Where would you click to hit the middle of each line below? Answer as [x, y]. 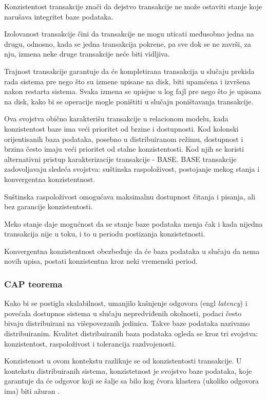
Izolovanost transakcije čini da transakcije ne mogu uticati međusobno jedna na [129, 34]
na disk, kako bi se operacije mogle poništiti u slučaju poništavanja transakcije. [129, 101]
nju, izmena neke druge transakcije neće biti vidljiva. [87, 54]
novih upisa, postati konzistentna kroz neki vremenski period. [101, 261]
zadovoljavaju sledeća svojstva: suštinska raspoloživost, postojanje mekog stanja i [132, 169]
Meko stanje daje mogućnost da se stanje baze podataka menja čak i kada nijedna [133, 223]
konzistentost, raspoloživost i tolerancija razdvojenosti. [90, 343]
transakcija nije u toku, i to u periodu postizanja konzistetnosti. [105, 234]
